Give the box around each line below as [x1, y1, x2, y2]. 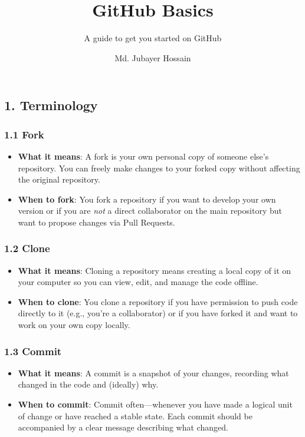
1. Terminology [4, 96, 98, 114]
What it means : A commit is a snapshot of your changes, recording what [18, 366, 289, 379]
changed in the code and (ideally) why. [18, 378, 159, 390]
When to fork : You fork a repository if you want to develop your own [18, 193, 276, 205]
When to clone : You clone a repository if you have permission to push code [18, 295, 298, 307]
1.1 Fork [4, 127, 44, 141]
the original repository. [18, 173, 100, 186]
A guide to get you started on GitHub [84, 32, 222, 44]
